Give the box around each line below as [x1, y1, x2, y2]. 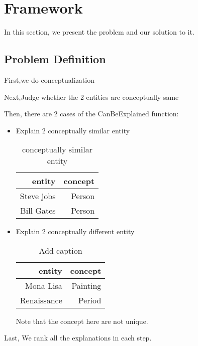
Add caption [39, 244, 82, 256]
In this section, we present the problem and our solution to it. [4, 27, 194, 37]
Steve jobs [20, 190, 56, 202]
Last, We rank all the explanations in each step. [4, 332, 152, 343]
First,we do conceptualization [4, 74, 94, 85]
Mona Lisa [25, 279, 62, 291]
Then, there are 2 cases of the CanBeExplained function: [4, 108, 179, 119]
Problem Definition [4, 51, 106, 67]
